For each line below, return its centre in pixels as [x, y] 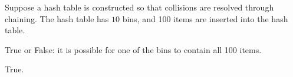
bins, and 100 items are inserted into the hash [205, 18]
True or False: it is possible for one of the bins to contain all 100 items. [133, 49]
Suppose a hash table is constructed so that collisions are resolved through [139, 7]
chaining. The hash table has [57, 18]
